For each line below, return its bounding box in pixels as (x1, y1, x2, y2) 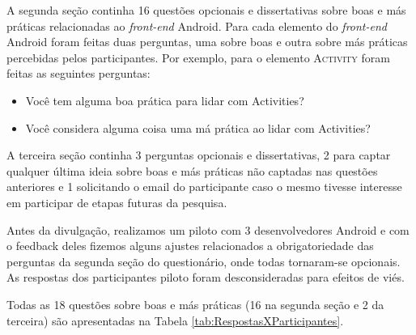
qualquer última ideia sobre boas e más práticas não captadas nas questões (6, 162, 378, 179)
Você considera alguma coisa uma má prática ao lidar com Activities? (25, 119, 371, 136)
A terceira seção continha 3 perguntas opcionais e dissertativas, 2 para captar (6, 146, 391, 163)
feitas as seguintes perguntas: (6, 65, 151, 82)
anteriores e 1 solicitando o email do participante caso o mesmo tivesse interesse (6, 178, 402, 195)
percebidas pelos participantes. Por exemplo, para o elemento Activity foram (6, 49, 390, 66)
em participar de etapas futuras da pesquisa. (6, 193, 227, 210)
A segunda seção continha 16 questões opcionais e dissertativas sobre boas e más (6, 2, 406, 18)
